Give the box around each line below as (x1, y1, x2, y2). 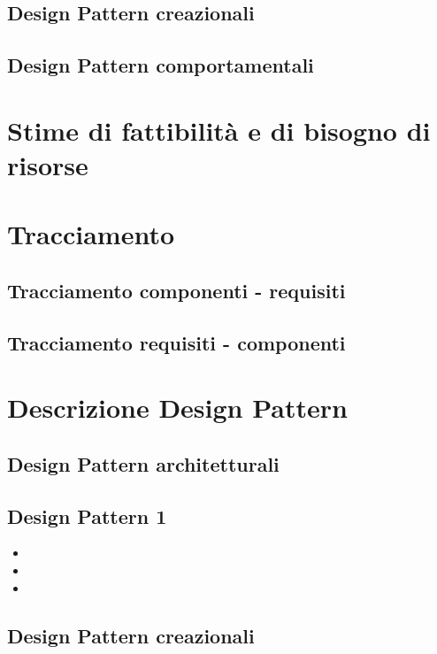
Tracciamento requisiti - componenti (7, 328, 346, 356)
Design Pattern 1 (7, 502, 167, 529)
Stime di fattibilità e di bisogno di (7, 112, 431, 148)
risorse (7, 146, 88, 182)
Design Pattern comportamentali (7, 51, 314, 79)
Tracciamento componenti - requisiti (7, 276, 346, 304)
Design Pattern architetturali (7, 450, 280, 477)
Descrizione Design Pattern (7, 389, 348, 426)
